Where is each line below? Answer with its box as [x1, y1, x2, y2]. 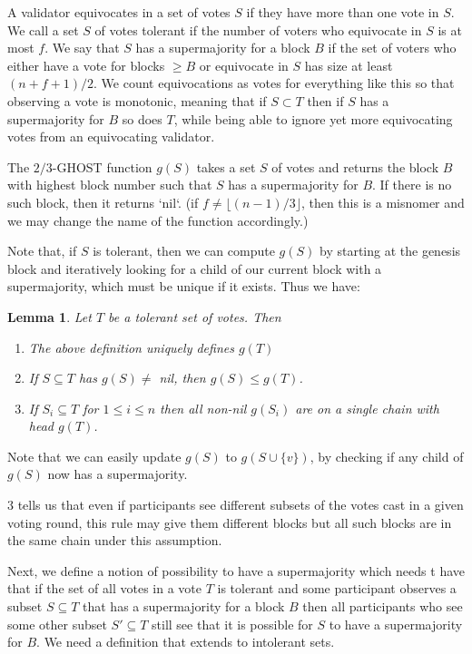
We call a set [7, 20, 79, 39]
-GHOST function [52, 157, 152, 176]
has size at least [304, 55, 393, 74]
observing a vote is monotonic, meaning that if [7, 91, 267, 110]
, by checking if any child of [310, 446, 464, 465]
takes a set [196, 157, 256, 176]
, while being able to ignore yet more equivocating [173, 109, 453, 128]
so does [122, 109, 162, 128]
